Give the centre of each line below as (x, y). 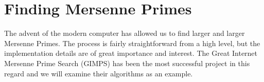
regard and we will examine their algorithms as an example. (99, 73)
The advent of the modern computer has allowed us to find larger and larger (125, 33)
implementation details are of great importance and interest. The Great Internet (131, 53)
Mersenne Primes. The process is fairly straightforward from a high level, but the (132, 43)
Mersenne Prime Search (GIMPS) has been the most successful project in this (127, 63)
